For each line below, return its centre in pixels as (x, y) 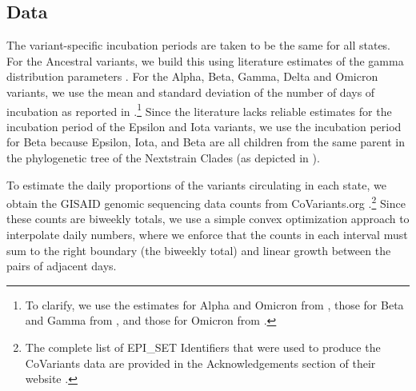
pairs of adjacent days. (62, 266)
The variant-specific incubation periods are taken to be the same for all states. (199, 45)
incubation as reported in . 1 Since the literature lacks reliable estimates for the (199, 110)
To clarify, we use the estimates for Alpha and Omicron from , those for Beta (214, 304)
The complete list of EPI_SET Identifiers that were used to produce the (203, 347)
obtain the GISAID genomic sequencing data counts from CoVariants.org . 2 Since (206, 202)
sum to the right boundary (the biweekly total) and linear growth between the (199, 250)
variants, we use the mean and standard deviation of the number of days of (191, 92)
